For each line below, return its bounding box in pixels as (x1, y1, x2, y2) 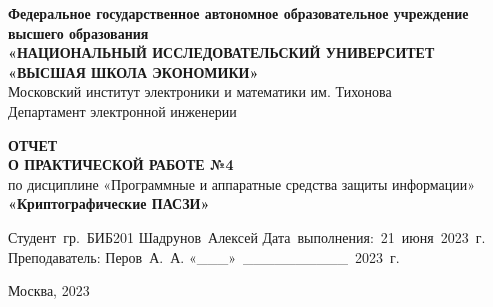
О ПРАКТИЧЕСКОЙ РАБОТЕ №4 (8, 154, 234, 175)
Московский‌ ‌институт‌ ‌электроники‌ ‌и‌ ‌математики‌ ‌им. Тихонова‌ (8, 81, 392, 102)
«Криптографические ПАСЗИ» (8, 193, 210, 214)
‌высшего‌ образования (8, 22, 149, 43)
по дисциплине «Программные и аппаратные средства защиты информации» (8, 173, 476, 194)
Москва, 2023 (8, 280, 90, 301)
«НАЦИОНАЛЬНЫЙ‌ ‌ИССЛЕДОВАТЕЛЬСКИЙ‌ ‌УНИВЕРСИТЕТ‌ (8, 42, 435, 63)
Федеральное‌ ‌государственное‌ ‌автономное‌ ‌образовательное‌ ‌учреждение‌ (8, 3, 469, 23)
